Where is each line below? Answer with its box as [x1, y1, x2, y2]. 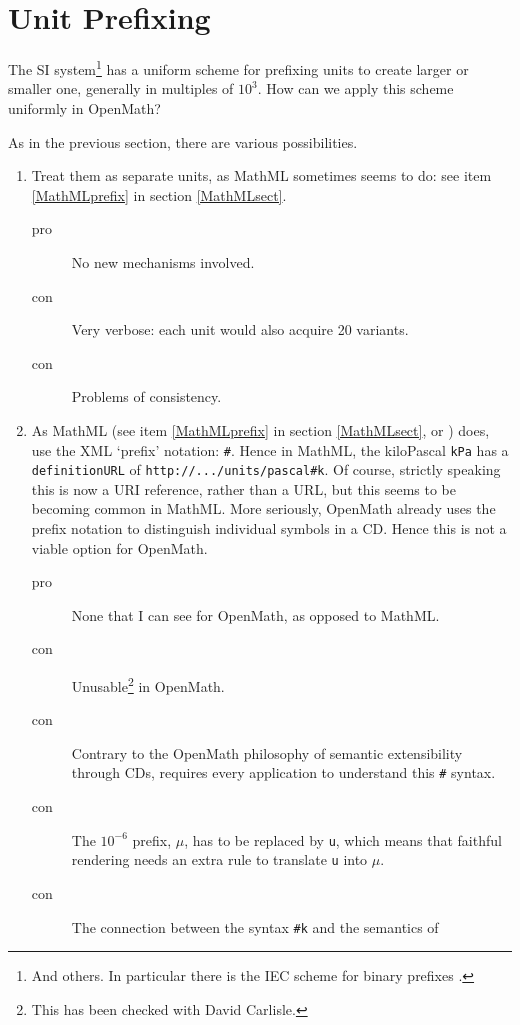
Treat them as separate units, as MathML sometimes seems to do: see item [31, 165, 492, 186]
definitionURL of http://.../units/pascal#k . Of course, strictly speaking [31, 459, 501, 480]
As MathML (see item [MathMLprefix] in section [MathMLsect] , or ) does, [31, 419, 490, 440]
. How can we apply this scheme [257, 78, 454, 99]
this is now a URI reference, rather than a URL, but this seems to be [31, 478, 456, 499]
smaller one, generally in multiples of [8, 78, 234, 99]
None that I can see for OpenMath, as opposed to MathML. [71, 604, 440, 625]
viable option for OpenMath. [31, 537, 208, 558]
